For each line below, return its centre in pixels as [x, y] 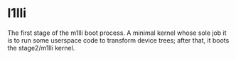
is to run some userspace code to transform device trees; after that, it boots [118, 40]
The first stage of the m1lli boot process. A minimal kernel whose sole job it [117, 33]
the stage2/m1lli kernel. [41, 48]
